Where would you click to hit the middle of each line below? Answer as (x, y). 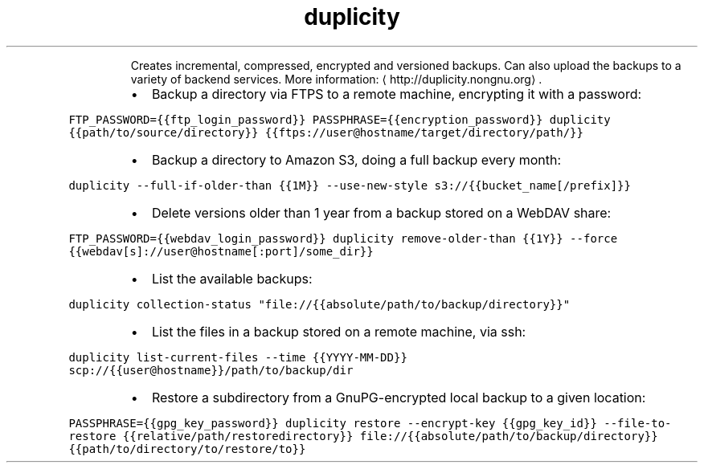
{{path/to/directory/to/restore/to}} (187, 449)
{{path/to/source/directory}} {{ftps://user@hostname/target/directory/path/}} (326, 132)
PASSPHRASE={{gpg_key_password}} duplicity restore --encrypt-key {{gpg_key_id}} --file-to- (370, 423)
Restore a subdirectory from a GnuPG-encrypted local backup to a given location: (399, 397)
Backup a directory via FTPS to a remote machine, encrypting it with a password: (397, 94)
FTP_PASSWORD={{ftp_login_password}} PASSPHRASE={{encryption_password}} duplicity (340, 119)
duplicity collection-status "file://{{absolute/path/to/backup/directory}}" (319, 304)
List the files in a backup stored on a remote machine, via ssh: (339, 331)
